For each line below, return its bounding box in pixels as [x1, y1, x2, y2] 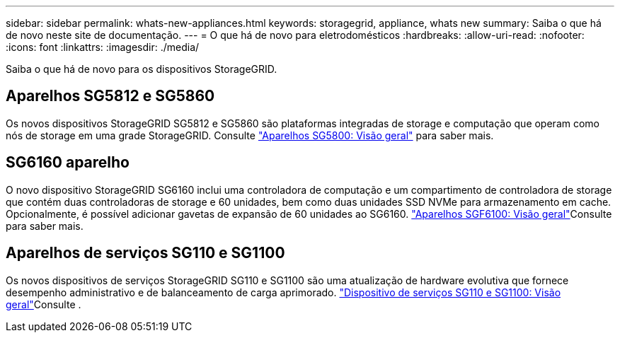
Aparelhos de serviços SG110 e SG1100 [6, 244, 285, 262]
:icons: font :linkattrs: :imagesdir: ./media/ [6, 41, 200, 53]
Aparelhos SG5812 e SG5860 [6, 87, 215, 105]
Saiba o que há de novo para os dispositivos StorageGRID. [6, 63, 277, 75]
